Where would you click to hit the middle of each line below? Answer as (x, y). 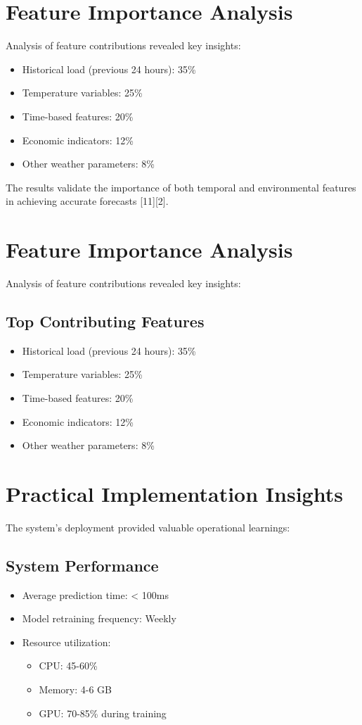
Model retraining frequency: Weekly (99, 618)
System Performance (82, 565)
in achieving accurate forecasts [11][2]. (87, 201)
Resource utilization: (66, 642)
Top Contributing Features (105, 321)
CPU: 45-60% (68, 666)
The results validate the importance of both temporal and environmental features (181, 187)
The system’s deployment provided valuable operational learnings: (148, 527)
